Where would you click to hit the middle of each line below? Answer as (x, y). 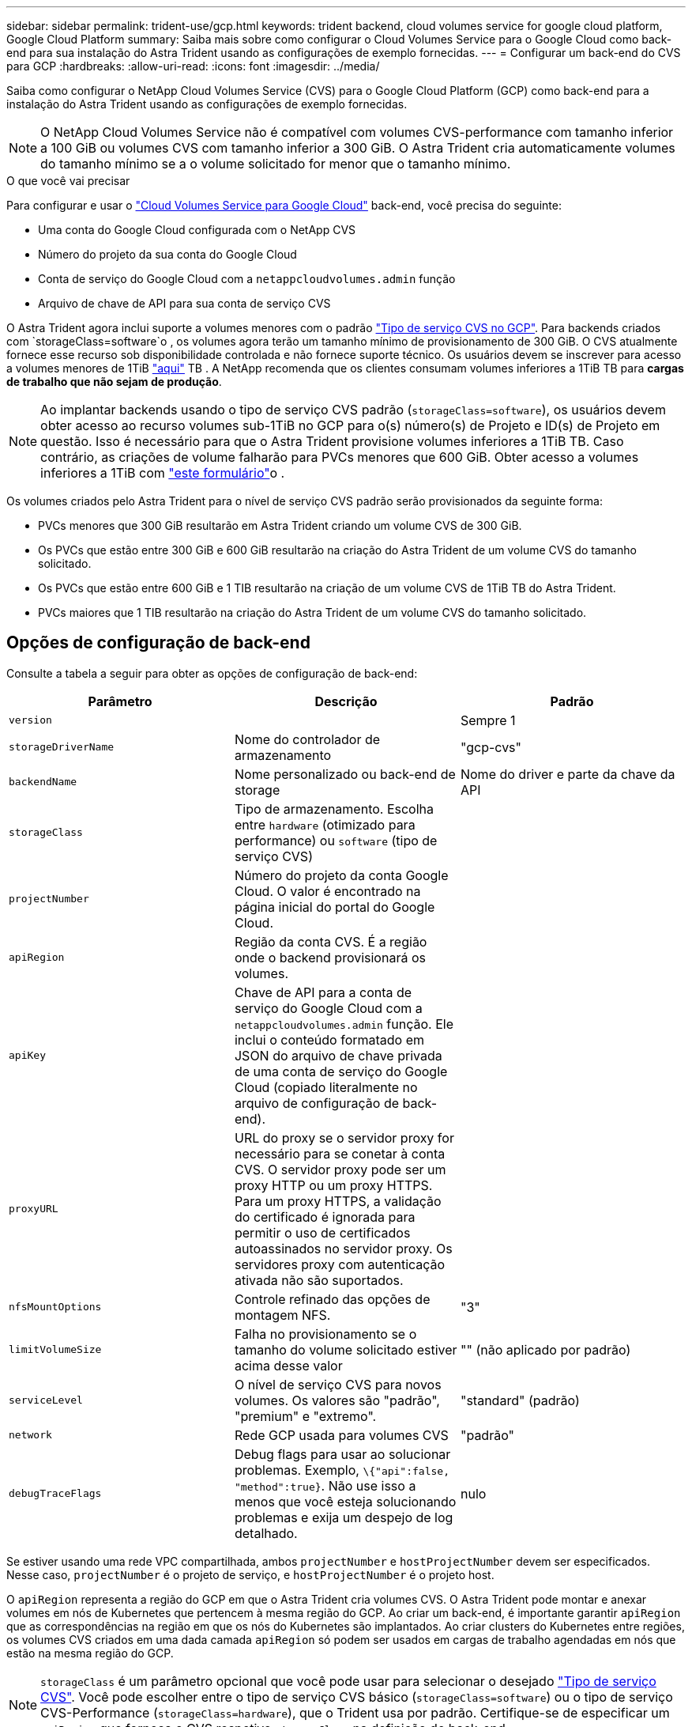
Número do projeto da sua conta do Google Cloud (167, 254)
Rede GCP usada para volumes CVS (341, 1435)
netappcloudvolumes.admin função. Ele (344, 1024)
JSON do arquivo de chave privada (338, 1055)
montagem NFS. (282, 1315)
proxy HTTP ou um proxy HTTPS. (333, 1185)
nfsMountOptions (55, 1307)
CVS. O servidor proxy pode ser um (340, 1169)
